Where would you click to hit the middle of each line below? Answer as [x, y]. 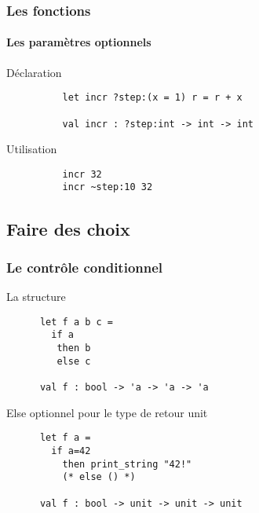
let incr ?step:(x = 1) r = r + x [152, 98]
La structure [36, 297]
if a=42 [71, 451]
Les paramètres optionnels [79, 42]
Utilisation [32, 149]
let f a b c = [77, 322]
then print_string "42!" [127, 464]
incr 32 [82, 174]
